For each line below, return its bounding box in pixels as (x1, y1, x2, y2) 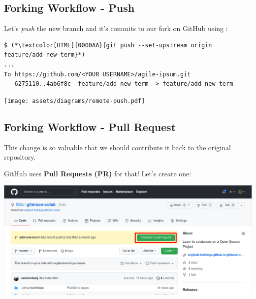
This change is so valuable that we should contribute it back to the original (4, 142, 231, 152)
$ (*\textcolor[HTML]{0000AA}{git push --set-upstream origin (4, 41, 212, 49)
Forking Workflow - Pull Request (4, 119, 176, 134)
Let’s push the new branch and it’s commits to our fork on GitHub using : (4, 23, 228, 33)
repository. (4, 152, 36, 162)
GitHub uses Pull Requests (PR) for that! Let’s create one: (4, 168, 192, 178)
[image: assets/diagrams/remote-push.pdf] (4, 97, 145, 104)
